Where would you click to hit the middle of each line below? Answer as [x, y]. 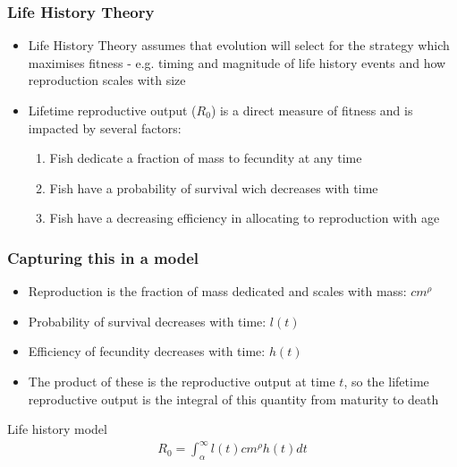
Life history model [57, 429]
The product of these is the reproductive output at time [182, 381]
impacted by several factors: [105, 127]
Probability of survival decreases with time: [147, 321]
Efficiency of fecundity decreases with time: [147, 351]
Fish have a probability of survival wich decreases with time [214, 187]
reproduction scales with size [107, 80]
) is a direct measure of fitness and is [312, 110]
